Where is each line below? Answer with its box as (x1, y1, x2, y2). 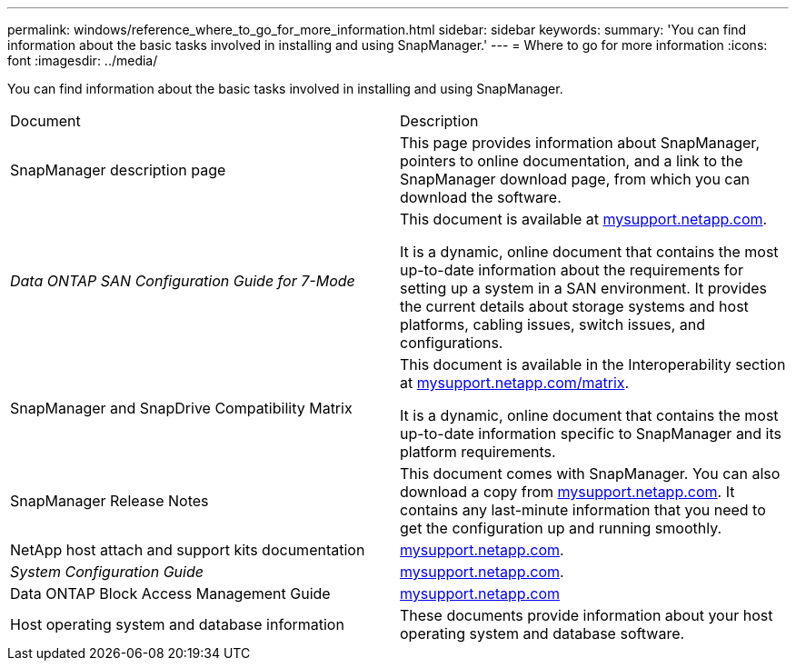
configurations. (400, 334, 503, 352)
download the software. (400, 188, 562, 206)
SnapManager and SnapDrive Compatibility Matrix (10, 399, 353, 417)
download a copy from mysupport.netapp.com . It (400, 483, 735, 501)
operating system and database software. (400, 624, 685, 643)
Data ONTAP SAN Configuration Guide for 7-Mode (10, 272, 355, 290)
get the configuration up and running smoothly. (400, 519, 722, 537)
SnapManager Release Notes (10, 492, 209, 510)
